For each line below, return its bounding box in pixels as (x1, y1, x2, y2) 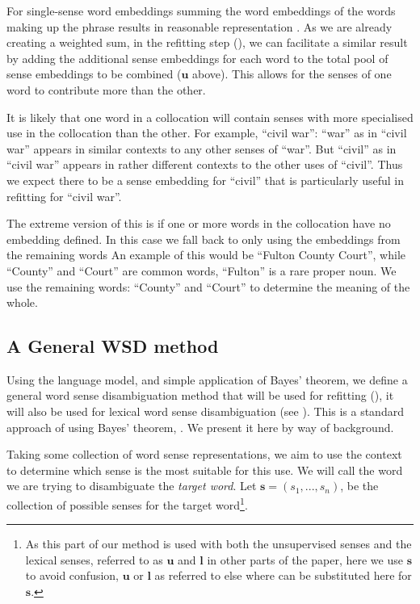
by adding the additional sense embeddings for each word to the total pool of (6, 49, 388, 66)
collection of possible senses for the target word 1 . (6, 494, 248, 513)
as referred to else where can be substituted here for (154, 567, 412, 584)
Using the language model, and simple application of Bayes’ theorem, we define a (6, 371, 408, 388)
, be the (340, 477, 379, 494)
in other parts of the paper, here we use (207, 551, 403, 568)
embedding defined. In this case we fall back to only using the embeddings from (6, 230, 401, 247)
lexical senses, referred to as (25, 551, 163, 568)
